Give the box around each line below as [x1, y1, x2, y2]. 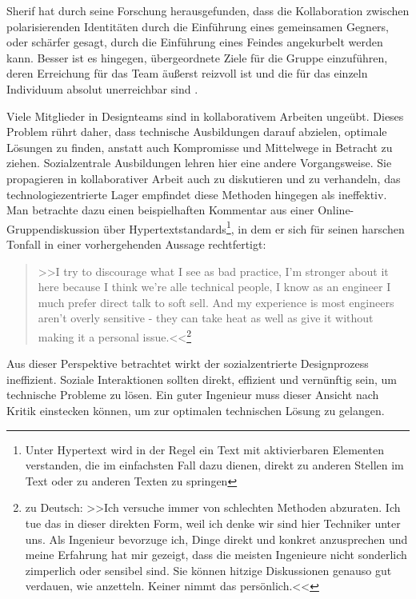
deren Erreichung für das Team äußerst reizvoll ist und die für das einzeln [6, 65, 368, 82]
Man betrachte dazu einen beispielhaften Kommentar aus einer [6, 202, 314, 218]
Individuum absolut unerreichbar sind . [6, 80, 198, 97]
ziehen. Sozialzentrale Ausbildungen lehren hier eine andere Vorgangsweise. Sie [6, 154, 392, 171]
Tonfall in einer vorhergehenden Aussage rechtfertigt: [6, 235, 266, 252]
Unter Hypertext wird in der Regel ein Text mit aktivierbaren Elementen [25, 441, 385, 457]
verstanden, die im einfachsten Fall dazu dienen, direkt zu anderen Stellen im [25, 457, 404, 473]
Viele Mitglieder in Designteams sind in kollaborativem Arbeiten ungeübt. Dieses [6, 107, 404, 124]
